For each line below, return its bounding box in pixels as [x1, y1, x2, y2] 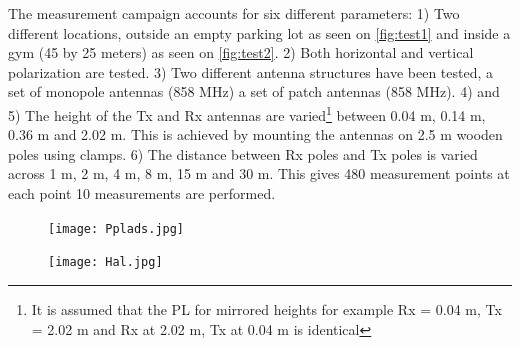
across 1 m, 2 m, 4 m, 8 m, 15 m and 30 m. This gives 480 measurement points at [8, 163, 510, 184]
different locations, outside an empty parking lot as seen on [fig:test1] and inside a [8, 22, 511, 43]
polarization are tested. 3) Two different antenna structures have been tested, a [8, 61, 494, 82]
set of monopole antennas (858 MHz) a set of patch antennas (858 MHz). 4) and [8, 81, 500, 102]
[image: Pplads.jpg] [48, 221, 185, 236]
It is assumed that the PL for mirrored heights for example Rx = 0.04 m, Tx [31, 298, 502, 319]
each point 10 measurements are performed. [8, 183, 276, 203]
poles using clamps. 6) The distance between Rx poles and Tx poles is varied [8, 143, 478, 164]
